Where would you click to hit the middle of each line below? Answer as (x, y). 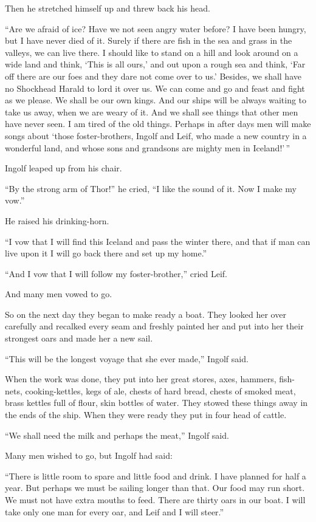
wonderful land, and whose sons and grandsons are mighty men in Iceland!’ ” (148, 147)
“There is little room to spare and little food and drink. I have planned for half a (156, 476)
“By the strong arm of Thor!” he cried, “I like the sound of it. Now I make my (151, 188)
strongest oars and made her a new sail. (79, 338)
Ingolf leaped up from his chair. (64, 168)
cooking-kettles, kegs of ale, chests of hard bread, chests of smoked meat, (160, 390)
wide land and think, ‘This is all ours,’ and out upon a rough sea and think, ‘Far (155, 64)
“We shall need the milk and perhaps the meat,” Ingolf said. (117, 435)
